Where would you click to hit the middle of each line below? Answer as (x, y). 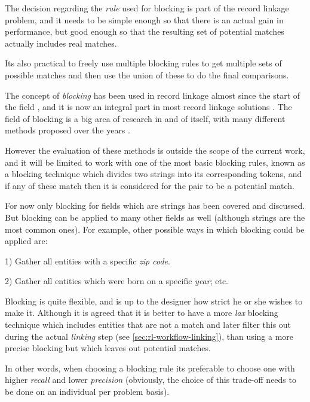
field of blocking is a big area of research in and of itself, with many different (145, 118)
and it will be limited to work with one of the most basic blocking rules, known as (155, 162)
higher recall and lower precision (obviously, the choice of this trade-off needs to (151, 380)
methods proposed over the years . (67, 130)
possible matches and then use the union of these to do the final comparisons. (147, 74)
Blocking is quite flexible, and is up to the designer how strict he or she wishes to (154, 301)
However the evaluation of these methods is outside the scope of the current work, (155, 150)
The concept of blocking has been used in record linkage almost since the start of (153, 95)
